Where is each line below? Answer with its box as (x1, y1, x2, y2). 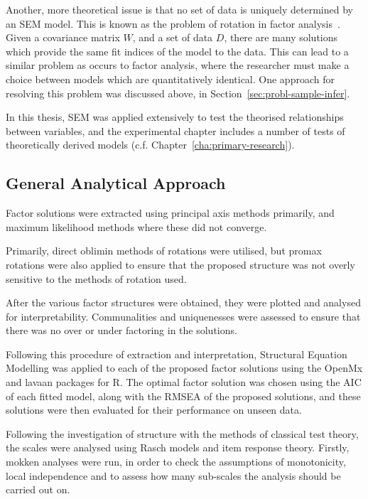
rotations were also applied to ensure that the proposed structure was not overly (6, 257, 355, 272)
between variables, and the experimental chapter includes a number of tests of (6, 123, 345, 138)
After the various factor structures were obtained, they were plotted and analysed (6, 295, 361, 310)
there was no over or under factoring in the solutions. (6, 323, 237, 338)
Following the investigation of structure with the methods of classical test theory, (6, 426, 359, 441)
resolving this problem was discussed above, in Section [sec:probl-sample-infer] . (6, 85, 350, 100)
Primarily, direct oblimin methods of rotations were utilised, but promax (6, 243, 322, 258)
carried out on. (6, 482, 70, 497)
